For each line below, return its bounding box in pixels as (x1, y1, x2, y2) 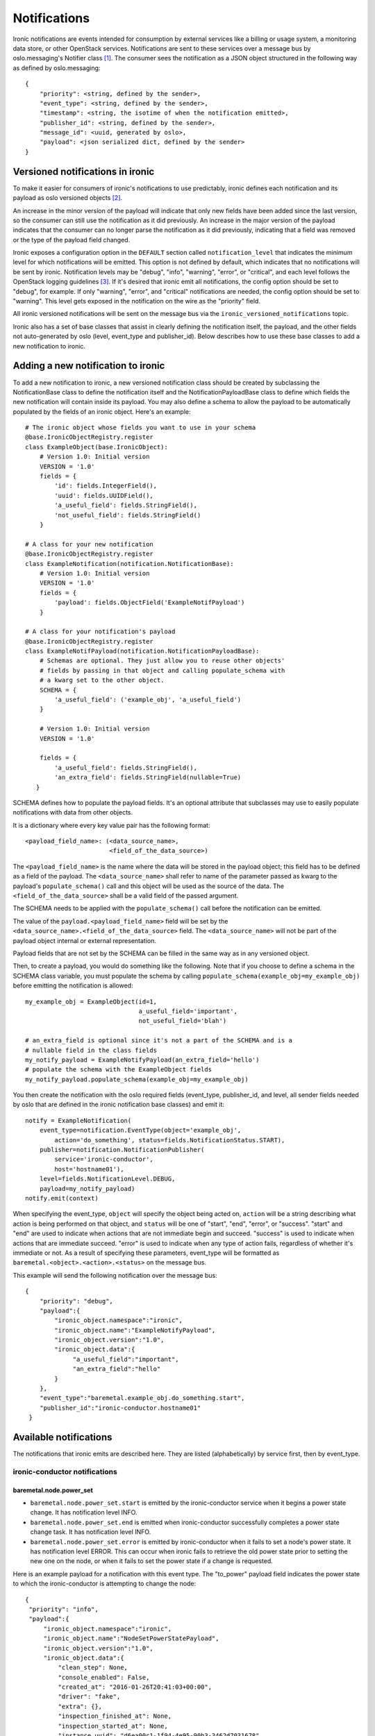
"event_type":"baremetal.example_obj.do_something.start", (39, 1394, 245, 1402)
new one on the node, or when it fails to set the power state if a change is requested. (30, 1557, 274, 1565)
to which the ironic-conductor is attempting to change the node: (12, 1580, 197, 1588)
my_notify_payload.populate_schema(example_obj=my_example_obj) (25, 1075, 249, 1083)
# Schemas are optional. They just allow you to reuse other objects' (39, 657, 285, 665)
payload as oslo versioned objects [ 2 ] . (12, 194, 123, 202)
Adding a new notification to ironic (12, 360, 165, 372)
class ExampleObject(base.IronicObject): (25, 443, 168, 451)
